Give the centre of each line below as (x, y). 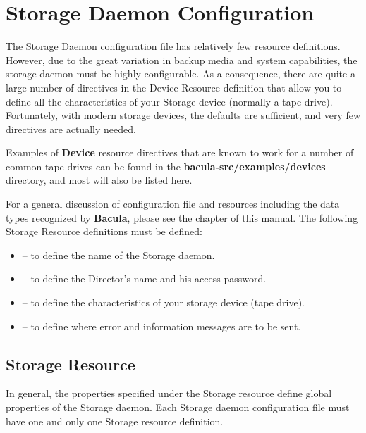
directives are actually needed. (71, 128)
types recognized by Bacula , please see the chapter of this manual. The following (182, 217)
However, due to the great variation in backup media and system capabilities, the (182, 59)
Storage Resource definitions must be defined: (104, 231)
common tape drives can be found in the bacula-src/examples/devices (166, 166)
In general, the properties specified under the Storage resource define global (169, 393)
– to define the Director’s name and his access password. (144, 278)
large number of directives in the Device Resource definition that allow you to (174, 87)
